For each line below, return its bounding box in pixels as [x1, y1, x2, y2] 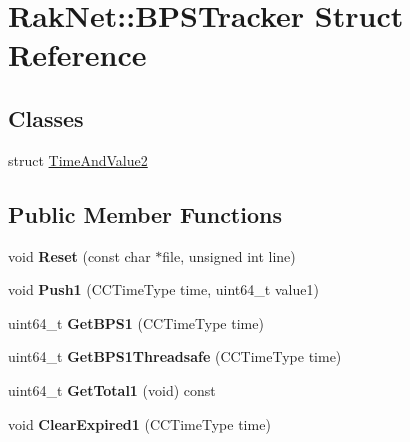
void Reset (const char [8, 245, 151, 266]
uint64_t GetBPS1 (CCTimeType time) [8, 312, 264, 333]
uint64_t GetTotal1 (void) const [8, 379, 216, 400]
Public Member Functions [8, 198, 282, 229]
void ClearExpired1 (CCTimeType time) [8, 413, 271, 434]
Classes [8, 102, 84, 133]
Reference [8, 34, 147, 75]
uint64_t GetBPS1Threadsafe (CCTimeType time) [8, 346, 342, 367]
